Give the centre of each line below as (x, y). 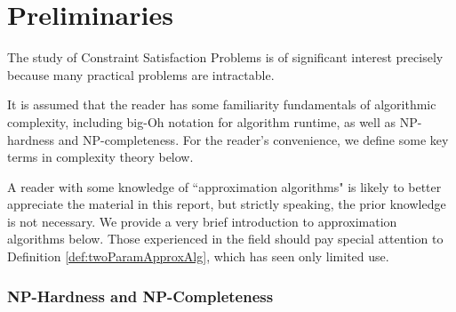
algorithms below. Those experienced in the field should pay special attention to (225, 239)
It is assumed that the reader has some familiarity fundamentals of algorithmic (222, 104)
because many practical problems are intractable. (141, 74)
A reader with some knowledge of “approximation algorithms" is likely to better (224, 186)
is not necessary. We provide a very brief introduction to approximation (202, 221)
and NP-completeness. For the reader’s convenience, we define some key (253, 139)
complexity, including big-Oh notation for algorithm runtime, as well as (202, 121)
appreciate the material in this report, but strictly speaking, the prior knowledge (227, 204)
